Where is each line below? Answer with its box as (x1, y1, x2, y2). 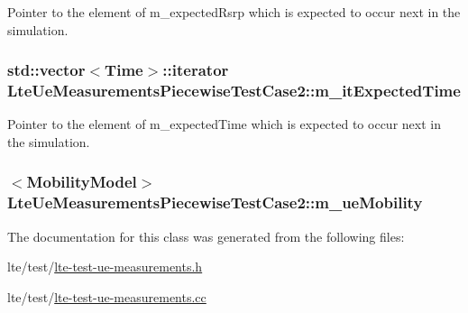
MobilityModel (26, 170, 137, 193)
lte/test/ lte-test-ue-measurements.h (7, 257, 203, 276)
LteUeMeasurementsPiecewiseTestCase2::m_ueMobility (7, 191, 423, 214)
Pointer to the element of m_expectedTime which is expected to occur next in (7, 115, 441, 133)
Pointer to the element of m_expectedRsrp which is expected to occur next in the (7, 3, 461, 21)
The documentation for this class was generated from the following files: (7, 226, 405, 245)
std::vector (7, 59, 86, 81)
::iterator (162, 59, 229, 81)
